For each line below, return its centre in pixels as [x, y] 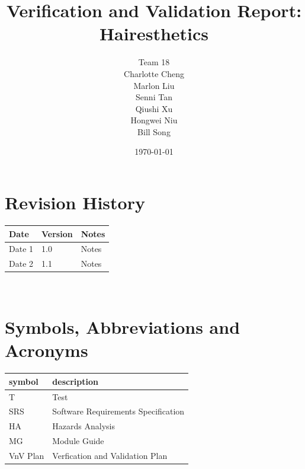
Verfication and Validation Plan [110, 455]
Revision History [75, 202]
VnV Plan [27, 455]
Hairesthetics [154, 33]
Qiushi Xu [154, 108]
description [75, 381]
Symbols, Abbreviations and [123, 327]
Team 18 [154, 62]
